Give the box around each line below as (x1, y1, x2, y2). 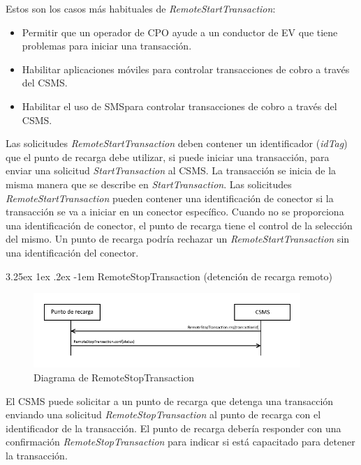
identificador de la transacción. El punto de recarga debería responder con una (6, 420, 341, 435)
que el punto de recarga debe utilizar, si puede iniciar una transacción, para (6, 149, 330, 164)
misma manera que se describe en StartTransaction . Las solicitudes (6, 176, 292, 191)
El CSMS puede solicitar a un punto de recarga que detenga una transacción (6, 393, 334, 408)
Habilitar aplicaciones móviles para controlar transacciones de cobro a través (22, 61, 350, 76)
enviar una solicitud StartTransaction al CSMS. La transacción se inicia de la (6, 163, 337, 178)
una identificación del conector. (6, 245, 139, 259)
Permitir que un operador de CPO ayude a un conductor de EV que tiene (22, 24, 338, 39)
